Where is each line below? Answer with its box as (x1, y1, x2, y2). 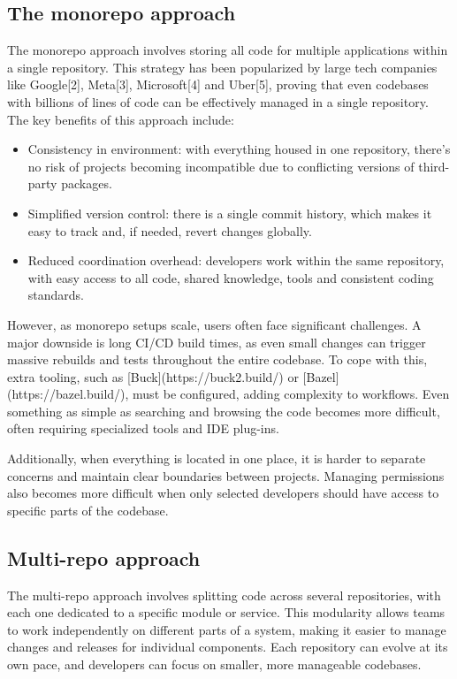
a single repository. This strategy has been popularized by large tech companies (7, 57, 438, 76)
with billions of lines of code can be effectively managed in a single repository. (7, 92, 429, 111)
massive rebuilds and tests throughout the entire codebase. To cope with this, (7, 350, 428, 369)
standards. (27, 286, 85, 304)
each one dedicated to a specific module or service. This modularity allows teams (7, 603, 446, 622)
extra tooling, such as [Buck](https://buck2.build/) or (7, 367, 299, 385)
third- (418, 156, 450, 175)
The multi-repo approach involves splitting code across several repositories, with (7, 585, 441, 604)
